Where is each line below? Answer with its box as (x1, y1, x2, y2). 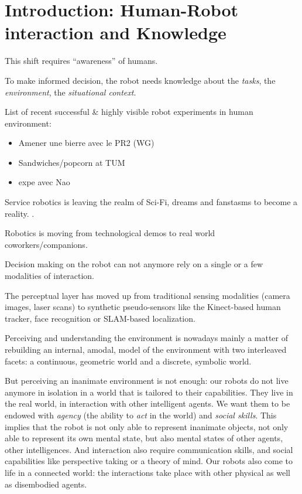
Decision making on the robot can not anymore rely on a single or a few (5, 258, 263, 270)
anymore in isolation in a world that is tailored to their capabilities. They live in (5, 386, 293, 398)
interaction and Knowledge (5, 21, 227, 45)
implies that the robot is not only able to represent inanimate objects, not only (5, 420, 289, 432)
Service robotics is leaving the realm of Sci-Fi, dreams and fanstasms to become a (5, 196, 298, 208)
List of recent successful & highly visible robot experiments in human (5, 105, 253, 118)
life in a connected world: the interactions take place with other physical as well (5, 466, 290, 478)
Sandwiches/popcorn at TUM (18, 156, 125, 168)
